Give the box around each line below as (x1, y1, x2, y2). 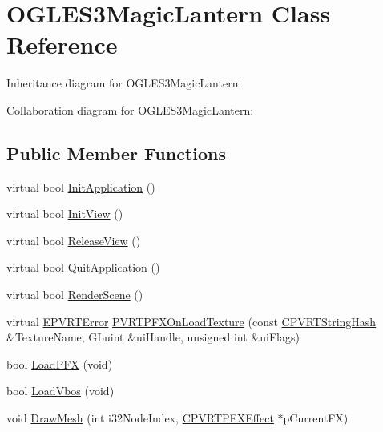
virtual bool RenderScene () (6, 286, 143, 303)
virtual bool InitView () (6, 205, 123, 222)
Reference (6, 28, 118, 61)
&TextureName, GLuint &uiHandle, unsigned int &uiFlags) (6, 329, 300, 345)
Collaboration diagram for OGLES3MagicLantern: (6, 101, 254, 118)
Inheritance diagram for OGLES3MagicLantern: (6, 75, 242, 91)
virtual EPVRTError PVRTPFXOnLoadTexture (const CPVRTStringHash (6, 313, 377, 329)
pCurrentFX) (283, 410, 349, 426)
